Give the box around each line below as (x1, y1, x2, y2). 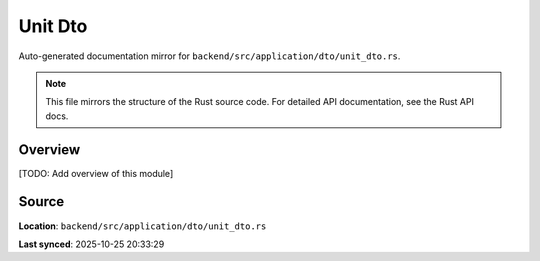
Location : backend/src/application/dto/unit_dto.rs (18, 220, 267, 232)
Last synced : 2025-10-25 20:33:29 (18, 238, 165, 250)
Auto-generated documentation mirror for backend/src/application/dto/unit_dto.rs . (18, 50, 401, 62)
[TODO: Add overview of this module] (18, 167, 174, 179)
